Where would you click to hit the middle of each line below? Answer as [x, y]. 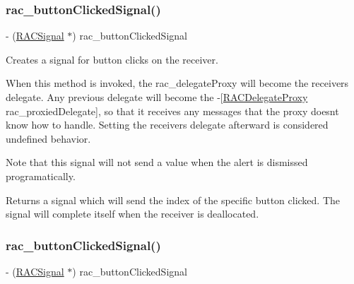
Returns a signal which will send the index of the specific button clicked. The [173, 200]
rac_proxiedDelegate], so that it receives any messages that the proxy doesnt [172, 111]
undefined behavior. [48, 138]
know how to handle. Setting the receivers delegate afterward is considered [167, 125]
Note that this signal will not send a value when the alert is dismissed [157, 162]
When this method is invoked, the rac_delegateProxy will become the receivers [177, 83]
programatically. [41, 176]
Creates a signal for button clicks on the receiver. [112, 59]
